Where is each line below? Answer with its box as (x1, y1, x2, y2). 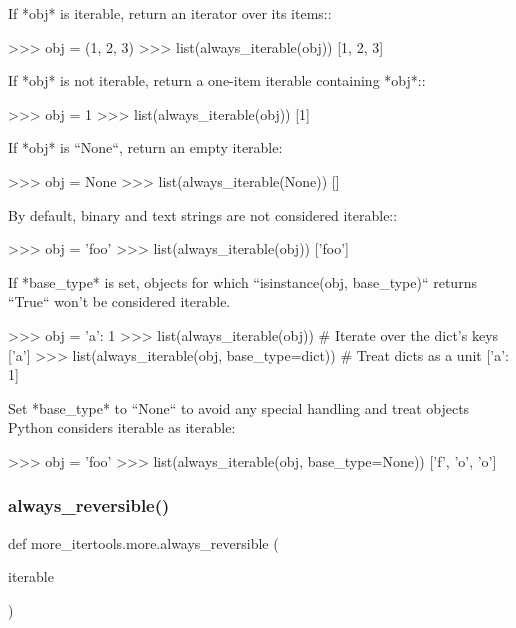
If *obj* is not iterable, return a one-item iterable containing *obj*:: (8, 70, 426, 91)
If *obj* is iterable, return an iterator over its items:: (8, 3, 332, 23)
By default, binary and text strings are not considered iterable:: (8, 204, 398, 225)
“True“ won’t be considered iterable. (8, 291, 231, 312)
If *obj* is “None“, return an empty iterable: (8, 137, 283, 158)
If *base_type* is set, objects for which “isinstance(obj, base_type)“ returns (8, 271, 477, 292)
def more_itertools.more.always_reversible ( (8, 532, 279, 553)
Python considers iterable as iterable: (8, 417, 236, 438)
